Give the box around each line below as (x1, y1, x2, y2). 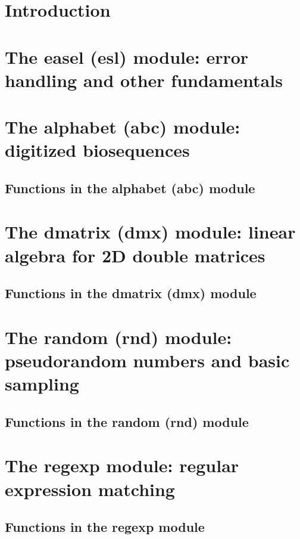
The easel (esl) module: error (5, 44, 249, 69)
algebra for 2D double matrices (5, 243, 265, 267)
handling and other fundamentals (5, 67, 283, 92)
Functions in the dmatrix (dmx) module (5, 284, 257, 302)
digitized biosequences (5, 138, 190, 162)
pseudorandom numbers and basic (5, 348, 290, 372)
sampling (5, 371, 79, 396)
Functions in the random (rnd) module (5, 412, 249, 430)
